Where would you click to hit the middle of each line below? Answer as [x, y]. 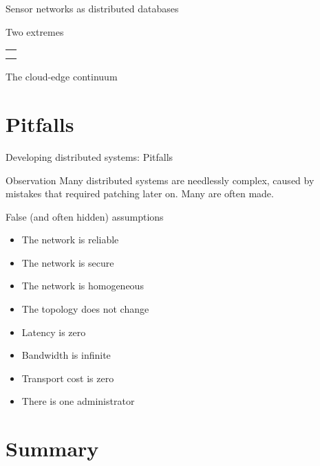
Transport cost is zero [68, 378]
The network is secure [68, 262]
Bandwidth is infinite [66, 355]
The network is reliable [70, 240]
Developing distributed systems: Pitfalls [89, 156]
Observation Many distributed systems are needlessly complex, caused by [160, 180]
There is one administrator [78, 401]
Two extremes [35, 31]
